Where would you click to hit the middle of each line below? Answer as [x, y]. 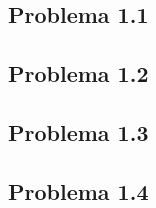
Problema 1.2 [78, 73]
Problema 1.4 [78, 190]
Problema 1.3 [78, 131]
